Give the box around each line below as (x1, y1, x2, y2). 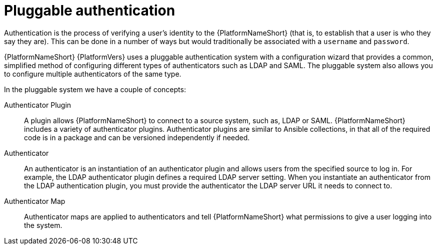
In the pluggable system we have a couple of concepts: (4, 85, 186, 94)
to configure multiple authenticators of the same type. (4, 69, 181, 78)
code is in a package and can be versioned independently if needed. (24, 133, 250, 142)
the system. (24, 220, 62, 229)
